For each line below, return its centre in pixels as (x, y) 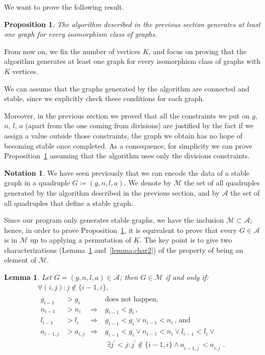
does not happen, (132, 299)
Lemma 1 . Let (28, 277)
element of (20, 260)
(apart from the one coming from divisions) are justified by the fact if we (139, 125)
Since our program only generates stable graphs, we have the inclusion (114, 220)
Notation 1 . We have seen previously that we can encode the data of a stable (127, 172)
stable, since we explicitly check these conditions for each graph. (104, 98)
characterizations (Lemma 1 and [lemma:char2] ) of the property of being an (124, 250)
